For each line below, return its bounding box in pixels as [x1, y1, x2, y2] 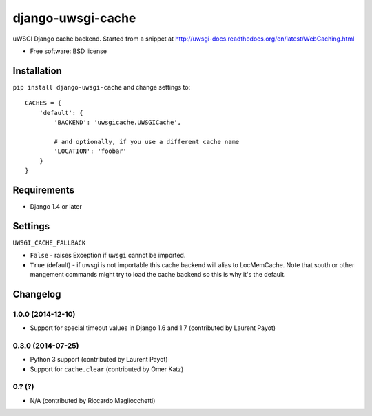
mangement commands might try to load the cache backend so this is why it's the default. [30, 270, 286, 278]
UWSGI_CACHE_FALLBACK [12, 238, 86, 247]
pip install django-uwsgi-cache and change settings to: [12, 83, 191, 91]
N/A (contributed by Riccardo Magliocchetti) [30, 396, 156, 404]
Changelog [12, 288, 61, 300]
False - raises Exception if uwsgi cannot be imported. [30, 251, 186, 260]
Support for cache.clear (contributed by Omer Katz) [30, 365, 184, 373]
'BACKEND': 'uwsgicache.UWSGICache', [54, 118, 182, 127]
